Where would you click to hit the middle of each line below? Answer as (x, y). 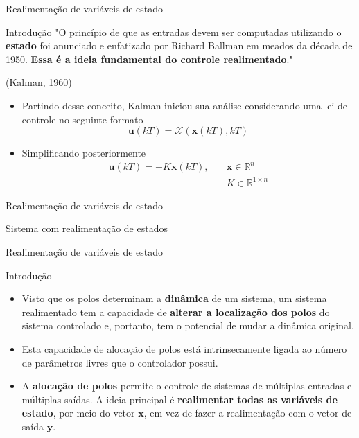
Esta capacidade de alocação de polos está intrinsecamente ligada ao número (184, 348)
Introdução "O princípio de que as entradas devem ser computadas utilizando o (174, 32)
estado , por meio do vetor (78, 413)
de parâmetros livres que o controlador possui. (120, 362)
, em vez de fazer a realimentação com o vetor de (248, 413)
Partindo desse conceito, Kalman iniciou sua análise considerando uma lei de (185, 105)
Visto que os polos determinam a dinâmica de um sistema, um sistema (174, 298)
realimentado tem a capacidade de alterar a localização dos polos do (176, 312)
